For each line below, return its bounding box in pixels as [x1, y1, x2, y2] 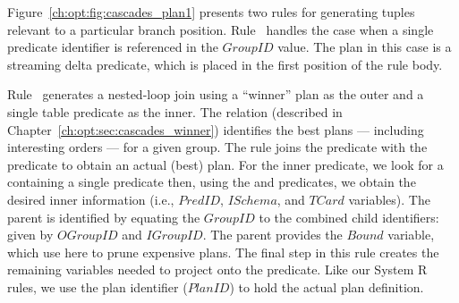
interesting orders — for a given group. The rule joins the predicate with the [7, 138, 428, 156]
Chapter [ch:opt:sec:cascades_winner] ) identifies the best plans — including [7, 120, 424, 139]
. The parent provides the [202, 225, 343, 244]
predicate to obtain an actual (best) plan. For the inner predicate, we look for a [7, 155, 444, 173]
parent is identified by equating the [7, 207, 200, 226]
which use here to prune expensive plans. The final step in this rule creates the [7, 242, 439, 261]
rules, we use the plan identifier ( [7, 277, 188, 296]
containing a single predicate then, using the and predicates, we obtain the [7, 173, 416, 191]
